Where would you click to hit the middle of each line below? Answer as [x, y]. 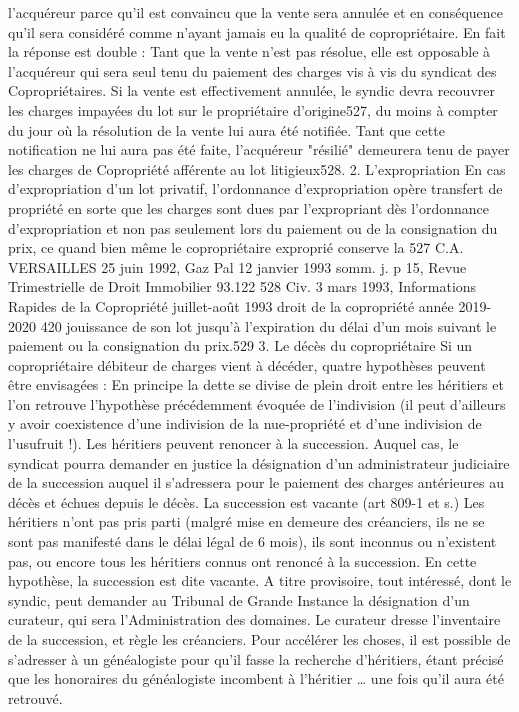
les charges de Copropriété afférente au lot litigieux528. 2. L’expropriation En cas [257, 168]
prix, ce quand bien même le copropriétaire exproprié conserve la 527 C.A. [236, 247]
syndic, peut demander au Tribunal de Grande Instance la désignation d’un [239, 599]
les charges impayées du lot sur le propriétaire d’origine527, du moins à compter [253, 109]
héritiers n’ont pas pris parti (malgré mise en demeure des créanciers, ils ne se [246, 521]
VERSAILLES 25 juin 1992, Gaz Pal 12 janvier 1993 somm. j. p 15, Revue [237, 266]
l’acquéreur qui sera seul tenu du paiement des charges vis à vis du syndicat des [252, 70]
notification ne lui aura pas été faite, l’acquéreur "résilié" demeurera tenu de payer [259, 149]
